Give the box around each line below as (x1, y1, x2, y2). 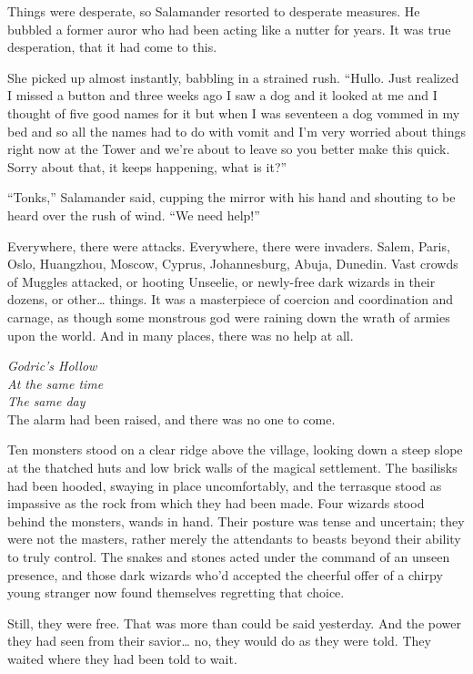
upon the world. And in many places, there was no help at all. (7, 325, 354, 344)
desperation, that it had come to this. (7, 37, 217, 56)
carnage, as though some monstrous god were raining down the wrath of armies (7, 307, 450, 326)
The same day (7, 392, 86, 411)
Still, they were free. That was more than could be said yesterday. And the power (7, 613, 461, 632)
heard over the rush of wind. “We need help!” (7, 205, 260, 224)
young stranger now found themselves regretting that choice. (7, 583, 345, 602)
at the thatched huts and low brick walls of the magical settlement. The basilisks (7, 458, 458, 477)
